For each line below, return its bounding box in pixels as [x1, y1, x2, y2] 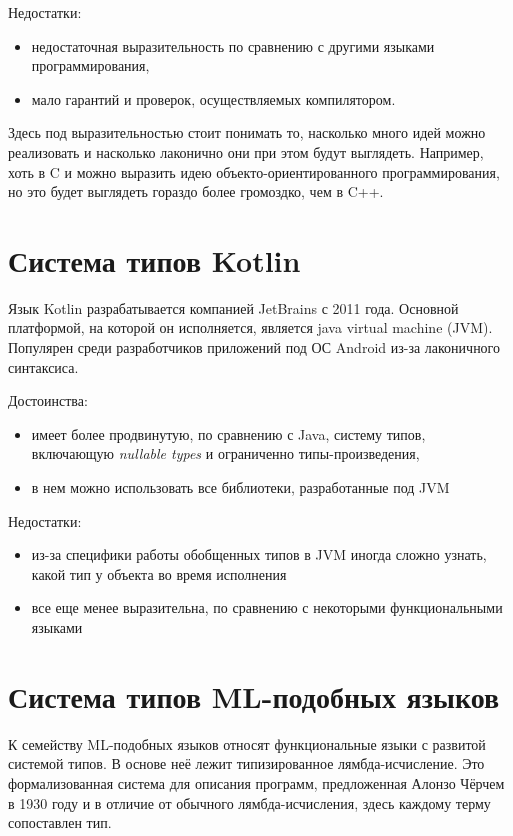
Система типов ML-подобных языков [8, 675, 500, 716]
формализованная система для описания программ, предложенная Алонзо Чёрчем [8, 772, 505, 793]
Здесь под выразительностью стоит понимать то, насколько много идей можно [8, 122, 486, 143]
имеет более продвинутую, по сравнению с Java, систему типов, [31, 423, 426, 444]
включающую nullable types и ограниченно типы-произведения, [31, 443, 420, 464]
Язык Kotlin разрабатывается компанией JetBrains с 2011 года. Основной [8, 297, 459, 318]
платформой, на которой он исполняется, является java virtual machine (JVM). [8, 317, 493, 338]
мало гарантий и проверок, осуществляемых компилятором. [31, 88, 396, 109]
